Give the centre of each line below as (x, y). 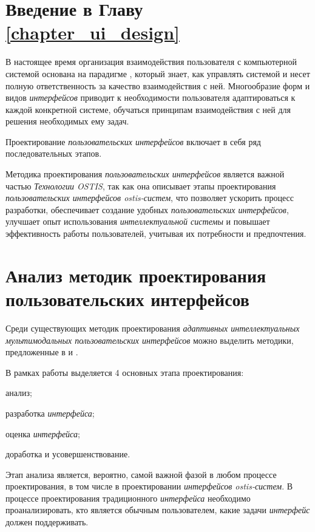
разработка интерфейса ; (50, 413)
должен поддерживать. (47, 522)
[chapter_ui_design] (93, 32)
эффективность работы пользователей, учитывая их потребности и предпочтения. (156, 234)
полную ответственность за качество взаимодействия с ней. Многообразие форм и (158, 85)
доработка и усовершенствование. (68, 454)
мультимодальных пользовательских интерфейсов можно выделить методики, (150, 340)
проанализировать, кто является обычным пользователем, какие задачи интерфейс (158, 510)
